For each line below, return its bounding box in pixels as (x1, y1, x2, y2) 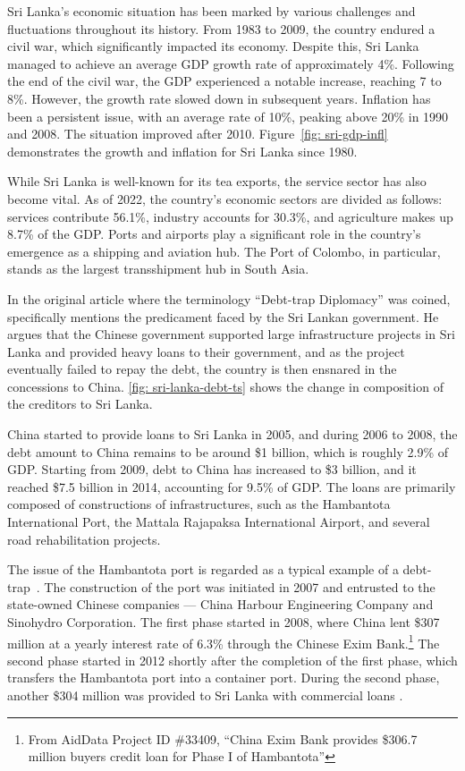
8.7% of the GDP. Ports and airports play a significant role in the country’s (7, 225, 421, 243)
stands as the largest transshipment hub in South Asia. (7, 259, 309, 278)
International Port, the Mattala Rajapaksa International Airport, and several (7, 513, 430, 531)
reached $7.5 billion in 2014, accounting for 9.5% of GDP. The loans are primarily (7, 477, 456, 496)
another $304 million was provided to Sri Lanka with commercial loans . (7, 686, 403, 705)
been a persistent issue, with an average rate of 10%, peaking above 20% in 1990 (7, 106, 449, 125)
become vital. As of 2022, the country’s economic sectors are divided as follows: (7, 189, 443, 208)
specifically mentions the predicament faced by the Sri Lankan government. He (7, 307, 439, 326)
